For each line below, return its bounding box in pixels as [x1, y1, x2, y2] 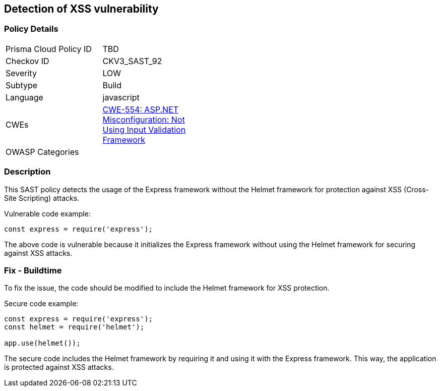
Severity [6, 68, 37, 78]
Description [4, 166, 51, 177]
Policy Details [4, 24, 58, 34]
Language [6, 92, 43, 102]
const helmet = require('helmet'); [4, 323, 145, 331]
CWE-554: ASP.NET [102, 104, 178, 115]
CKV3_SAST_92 [102, 55, 162, 66]
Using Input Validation [102, 124, 186, 135]
